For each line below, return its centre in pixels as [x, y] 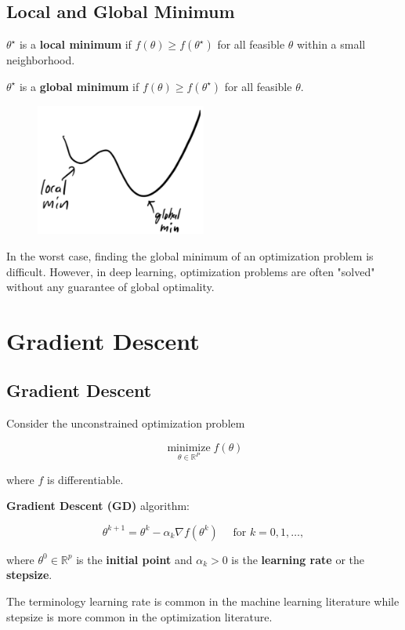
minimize [189, 448]
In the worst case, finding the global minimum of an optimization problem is [190, 255]
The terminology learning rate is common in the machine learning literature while [203, 601]
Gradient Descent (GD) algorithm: [98, 506]
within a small [331, 44]
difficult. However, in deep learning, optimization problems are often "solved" [191, 271]
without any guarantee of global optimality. [110, 287]
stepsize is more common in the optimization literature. [139, 616]
